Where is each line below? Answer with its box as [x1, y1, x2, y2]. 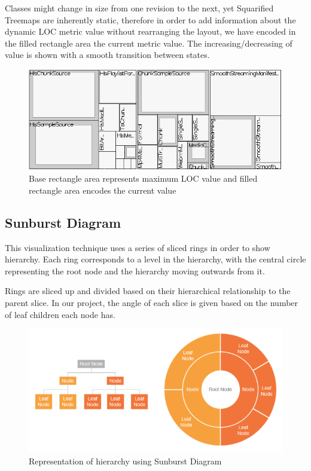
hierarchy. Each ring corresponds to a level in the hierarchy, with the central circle [5, 253, 306, 265]
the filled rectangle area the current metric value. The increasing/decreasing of [5, 36, 292, 49]
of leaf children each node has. [5, 308, 115, 320]
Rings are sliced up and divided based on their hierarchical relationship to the [5, 285, 291, 297]
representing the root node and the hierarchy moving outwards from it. [5, 264, 265, 277]
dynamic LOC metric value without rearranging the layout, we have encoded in [5, 25, 296, 38]
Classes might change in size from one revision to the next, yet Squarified [5, 2, 274, 14]
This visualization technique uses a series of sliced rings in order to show [5, 241, 270, 253]
